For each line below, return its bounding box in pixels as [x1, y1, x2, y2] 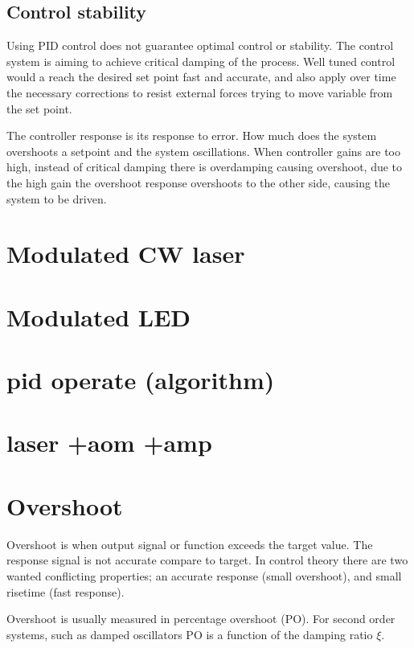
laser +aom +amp [6, 426, 212, 459]
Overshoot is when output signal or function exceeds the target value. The [6, 535, 373, 552]
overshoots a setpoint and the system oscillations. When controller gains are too [6, 142, 400, 159]
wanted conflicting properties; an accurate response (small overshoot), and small [6, 567, 402, 584]
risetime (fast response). [6, 583, 125, 600]
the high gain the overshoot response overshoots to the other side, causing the [6, 174, 391, 191]
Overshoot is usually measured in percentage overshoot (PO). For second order [6, 610, 396, 627]
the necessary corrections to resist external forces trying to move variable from [6, 84, 393, 100]
